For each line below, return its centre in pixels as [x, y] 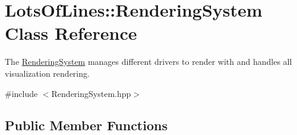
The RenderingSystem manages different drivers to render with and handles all [148, 62]
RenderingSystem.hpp [91, 93]
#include [21, 93]
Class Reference [71, 33]
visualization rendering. [47, 73]
